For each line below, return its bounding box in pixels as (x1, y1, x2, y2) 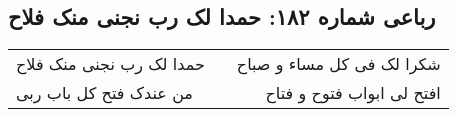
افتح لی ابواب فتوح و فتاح (265, 81, 441, 105)
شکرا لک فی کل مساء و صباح (236, 52, 441, 76)
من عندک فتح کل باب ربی (16, 81, 193, 105)
